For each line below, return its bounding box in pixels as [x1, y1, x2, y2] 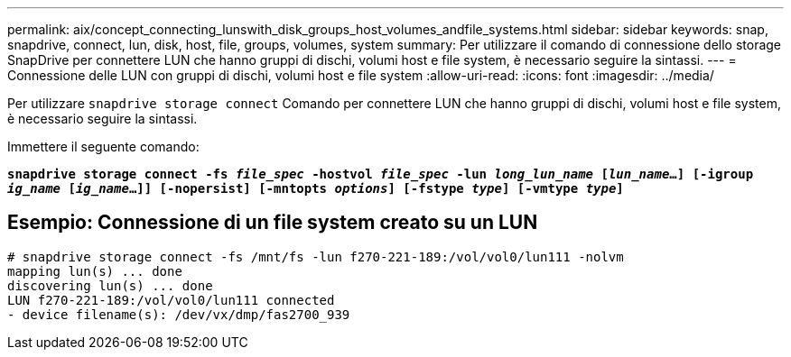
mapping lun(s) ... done [7, 263, 182, 279]
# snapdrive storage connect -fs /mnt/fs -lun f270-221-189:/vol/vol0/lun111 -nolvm [7, 249, 624, 264]
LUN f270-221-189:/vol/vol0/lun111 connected [7, 292, 335, 307]
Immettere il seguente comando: [7, 139, 200, 154]
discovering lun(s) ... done [7, 278, 213, 293]
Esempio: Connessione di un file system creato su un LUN [7, 211, 538, 234]
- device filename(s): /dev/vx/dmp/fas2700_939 [7, 307, 350, 322]
